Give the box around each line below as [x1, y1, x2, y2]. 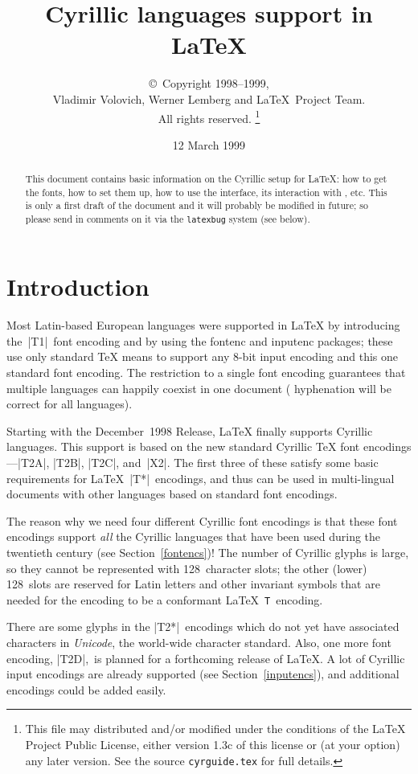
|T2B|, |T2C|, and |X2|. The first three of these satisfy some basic [52, 453, 379, 470]
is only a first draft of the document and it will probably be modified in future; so [25, 199, 368, 212]
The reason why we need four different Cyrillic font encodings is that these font [6, 512, 398, 529]
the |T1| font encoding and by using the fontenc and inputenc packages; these [6, 332, 393, 349]
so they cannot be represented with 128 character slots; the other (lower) [6, 559, 367, 576]
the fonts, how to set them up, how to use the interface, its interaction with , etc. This [25, 185, 387, 199]
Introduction [6, 270, 150, 303]
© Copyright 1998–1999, [149, 75, 269, 92]
